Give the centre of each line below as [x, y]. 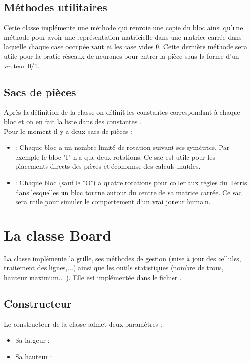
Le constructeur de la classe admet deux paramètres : [83, 323]
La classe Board [58, 235]
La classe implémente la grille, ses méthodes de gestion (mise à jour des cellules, [123, 258]
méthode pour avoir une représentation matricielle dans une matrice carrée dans [123, 37]
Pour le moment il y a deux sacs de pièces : [68, 131]
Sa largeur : [32, 340]
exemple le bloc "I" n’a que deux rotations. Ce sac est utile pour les [115, 157]
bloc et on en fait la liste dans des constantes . [73, 121]
